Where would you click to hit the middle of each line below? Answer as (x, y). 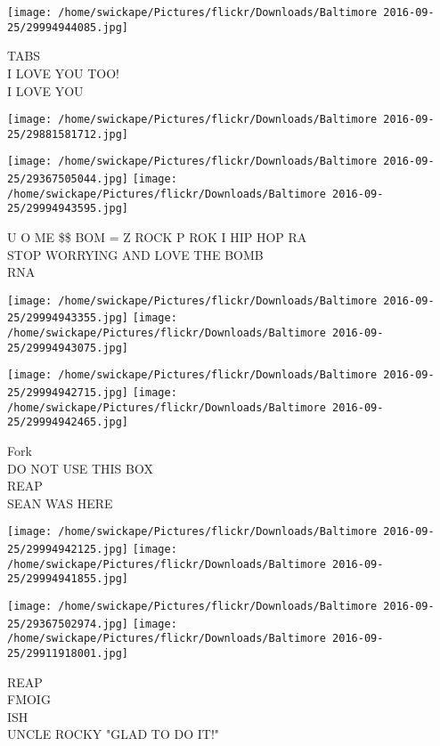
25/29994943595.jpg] (68, 209)
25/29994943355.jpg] (68, 318)
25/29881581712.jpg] (68, 134)
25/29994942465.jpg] (68, 422)
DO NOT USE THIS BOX (80, 468)
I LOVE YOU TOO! (63, 73)
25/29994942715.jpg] (68, 393)
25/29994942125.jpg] (68, 550)
